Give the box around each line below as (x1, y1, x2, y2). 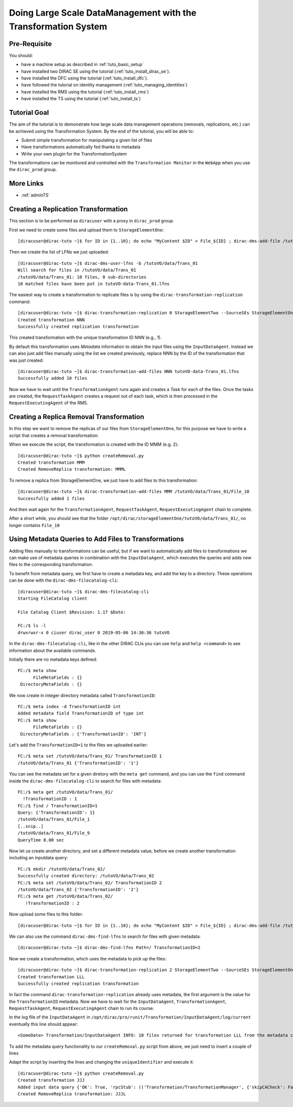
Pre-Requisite (9, 40, 52, 48)
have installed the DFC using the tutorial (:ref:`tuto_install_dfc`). (21, 75, 148, 81)
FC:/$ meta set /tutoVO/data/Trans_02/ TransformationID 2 (18, 880, 162, 886)
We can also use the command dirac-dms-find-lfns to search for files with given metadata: (9, 933, 201, 939)
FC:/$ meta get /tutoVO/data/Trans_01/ (18, 789, 113, 795)
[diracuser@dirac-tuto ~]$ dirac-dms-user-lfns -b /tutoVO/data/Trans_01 (18, 260, 198, 266)
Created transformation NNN (18, 317, 85, 323)
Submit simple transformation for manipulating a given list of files (21, 137, 152, 143)
